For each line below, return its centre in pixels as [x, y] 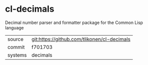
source [15, 39]
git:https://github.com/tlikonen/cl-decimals [81, 39]
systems [17, 55]
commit [16, 47]
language [14, 27]
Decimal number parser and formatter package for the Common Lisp [74, 22]
